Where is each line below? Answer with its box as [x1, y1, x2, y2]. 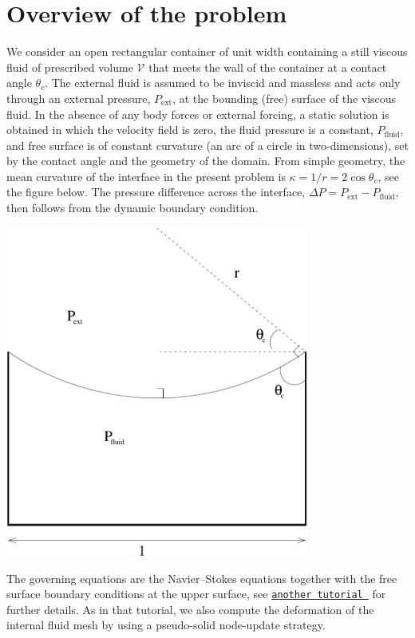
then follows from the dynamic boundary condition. [6, 199, 259, 216]
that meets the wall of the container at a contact [148, 58, 387, 75]
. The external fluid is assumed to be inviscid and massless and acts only [45, 74, 401, 91]
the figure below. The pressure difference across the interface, [6, 183, 306, 200]
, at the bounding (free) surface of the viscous [172, 89, 397, 106]
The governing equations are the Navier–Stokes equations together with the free [6, 569, 397, 586]
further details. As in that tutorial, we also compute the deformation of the [6, 601, 374, 617]
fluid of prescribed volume [6, 58, 133, 75]
